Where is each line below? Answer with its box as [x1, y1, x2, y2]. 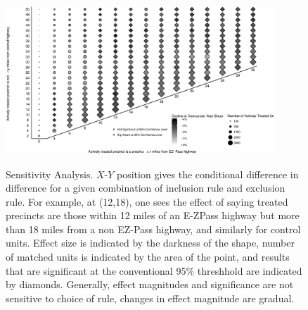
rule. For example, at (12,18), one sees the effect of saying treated [6, 194, 288, 209]
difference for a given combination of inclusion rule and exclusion [6, 180, 285, 195]
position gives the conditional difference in [117, 166, 299, 181]
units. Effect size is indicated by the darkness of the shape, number [6, 235, 295, 250]
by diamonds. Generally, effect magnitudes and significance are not [6, 277, 294, 292]
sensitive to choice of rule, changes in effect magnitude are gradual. [6, 290, 295, 305]
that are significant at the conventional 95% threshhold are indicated [6, 263, 302, 278]
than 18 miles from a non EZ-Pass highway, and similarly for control [6, 221, 301, 236]
